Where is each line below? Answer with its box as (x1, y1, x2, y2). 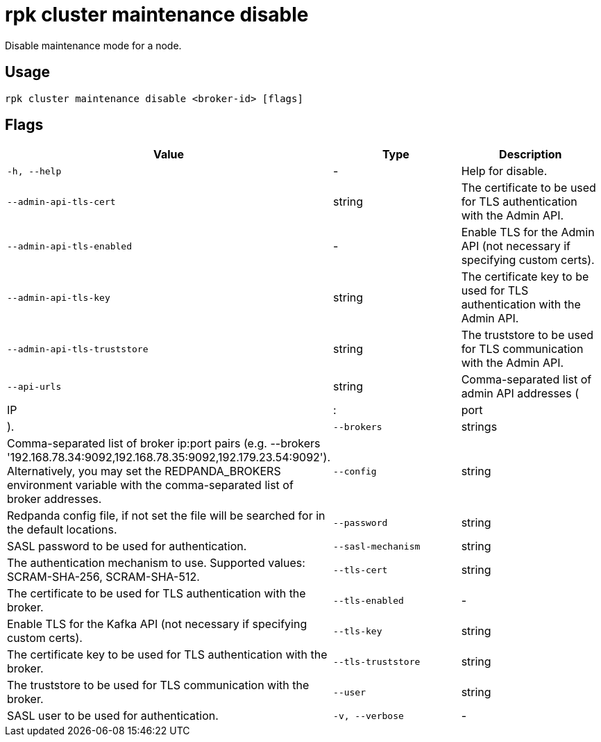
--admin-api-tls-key (7, 292, 110, 303)
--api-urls (7, 381, 62, 392)
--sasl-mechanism (333, 541, 421, 552)
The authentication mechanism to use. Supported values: (7, 556, 305, 570)
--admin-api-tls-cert (7, 196, 116, 207)
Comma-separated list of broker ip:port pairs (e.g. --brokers (7, 436, 321, 451)
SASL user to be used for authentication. (7, 709, 219, 723)
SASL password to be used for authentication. (7, 539, 247, 554)
